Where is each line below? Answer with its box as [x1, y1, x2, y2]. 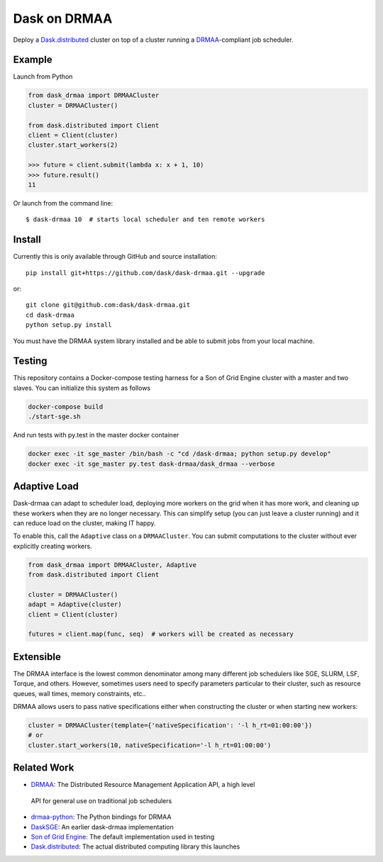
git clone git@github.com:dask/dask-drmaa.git [26, 301, 191, 309]
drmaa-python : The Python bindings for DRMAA [30, 812, 172, 822]
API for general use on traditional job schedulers [30, 796, 172, 805]
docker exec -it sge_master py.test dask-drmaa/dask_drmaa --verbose [28, 459, 275, 468]
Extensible [13, 651, 62, 663]
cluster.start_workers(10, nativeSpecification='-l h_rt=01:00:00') [28, 741, 272, 749]
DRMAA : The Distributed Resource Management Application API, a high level [30, 780, 255, 789]
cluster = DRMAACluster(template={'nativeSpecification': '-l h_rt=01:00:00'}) [28, 722, 313, 729]
